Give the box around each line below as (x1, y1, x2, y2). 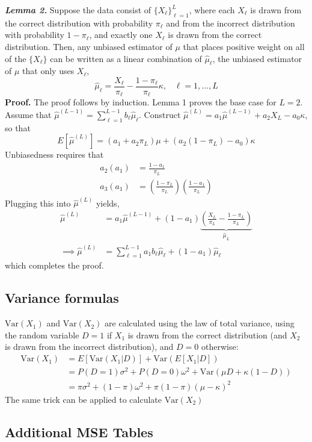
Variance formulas (5, 288, 119, 307)
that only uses (22, 64, 75, 77)
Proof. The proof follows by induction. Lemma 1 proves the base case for (5, 96, 277, 108)
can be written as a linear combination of (50, 52, 202, 64)
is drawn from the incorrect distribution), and (5, 340, 174, 353)
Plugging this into (5, 196, 71, 209)
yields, (96, 196, 120, 209)
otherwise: (201, 340, 239, 353)
